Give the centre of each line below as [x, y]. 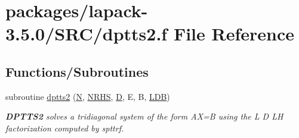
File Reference [234, 34]
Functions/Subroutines [77, 71]
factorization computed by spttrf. [65, 128]
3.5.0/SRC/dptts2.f [87, 34]
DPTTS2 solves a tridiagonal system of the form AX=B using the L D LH [144, 116]
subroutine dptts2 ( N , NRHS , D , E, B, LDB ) [88, 96]
